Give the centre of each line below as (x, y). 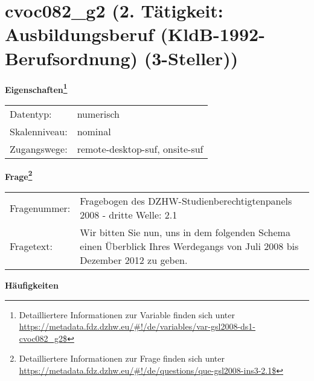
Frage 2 (19, 175)
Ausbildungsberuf (79, 34)
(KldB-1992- (213, 34)
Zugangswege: (39, 149)
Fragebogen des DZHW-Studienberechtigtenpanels (186, 201)
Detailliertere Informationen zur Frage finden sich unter (122, 358)
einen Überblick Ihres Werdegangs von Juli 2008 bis (189, 246)
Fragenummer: (40, 208)
